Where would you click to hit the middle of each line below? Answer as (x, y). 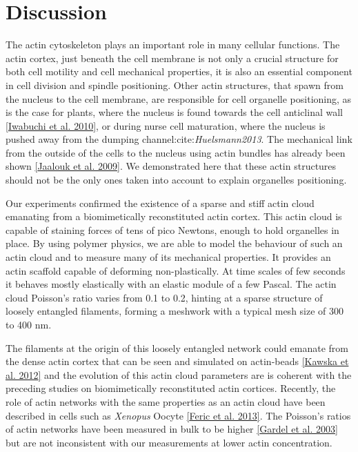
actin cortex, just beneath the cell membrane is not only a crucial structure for (172, 58)
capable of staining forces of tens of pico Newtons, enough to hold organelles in (172, 229)
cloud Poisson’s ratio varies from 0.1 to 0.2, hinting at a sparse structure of (164, 297)
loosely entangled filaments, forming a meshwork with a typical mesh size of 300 (175, 311)
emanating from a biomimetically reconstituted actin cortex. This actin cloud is (174, 216)
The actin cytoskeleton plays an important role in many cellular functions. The (173, 45)
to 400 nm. (29, 324)
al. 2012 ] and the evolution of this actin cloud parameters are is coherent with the (179, 374)
